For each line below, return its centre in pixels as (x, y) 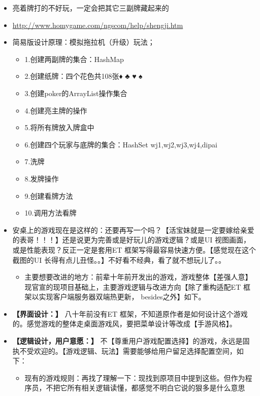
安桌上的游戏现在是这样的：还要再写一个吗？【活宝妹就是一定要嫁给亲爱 (133, 230)
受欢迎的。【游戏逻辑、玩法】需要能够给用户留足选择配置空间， (132, 351)
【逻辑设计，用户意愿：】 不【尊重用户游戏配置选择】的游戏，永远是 (127, 341)
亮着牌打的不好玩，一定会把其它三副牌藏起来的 (91, 8)
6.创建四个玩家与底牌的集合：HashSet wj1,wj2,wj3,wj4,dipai (121, 144)
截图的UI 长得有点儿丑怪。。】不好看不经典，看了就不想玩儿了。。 (119, 260)
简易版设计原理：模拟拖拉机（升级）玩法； (84, 42)
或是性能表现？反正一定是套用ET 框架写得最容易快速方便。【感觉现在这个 (134, 249)
